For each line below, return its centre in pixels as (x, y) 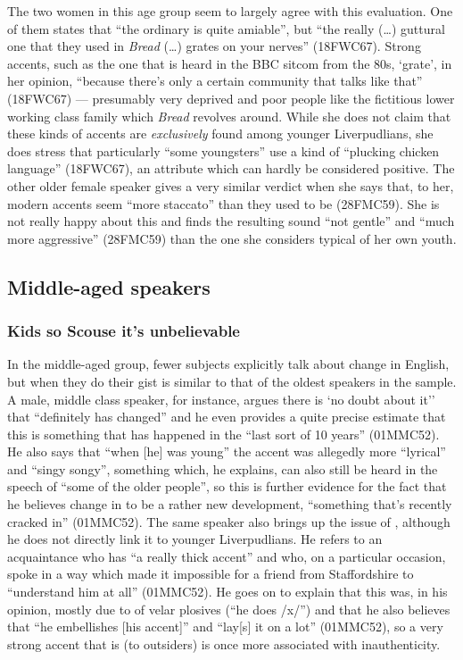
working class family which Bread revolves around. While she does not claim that (229, 116)
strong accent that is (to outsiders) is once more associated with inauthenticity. (224, 643)
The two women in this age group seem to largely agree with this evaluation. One (230, 11)
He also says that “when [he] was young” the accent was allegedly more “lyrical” (227, 451)
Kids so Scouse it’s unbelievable (124, 331)
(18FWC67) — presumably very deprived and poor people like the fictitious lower (231, 98)
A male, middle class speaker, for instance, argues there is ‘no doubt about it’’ (221, 399)
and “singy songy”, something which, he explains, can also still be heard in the (223, 468)
